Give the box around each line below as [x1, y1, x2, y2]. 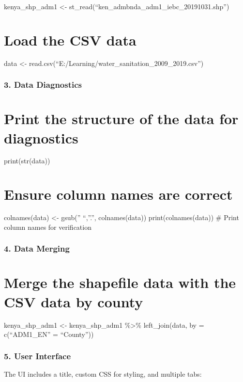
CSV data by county [4, 291, 143, 311]
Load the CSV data [4, 30, 137, 49]
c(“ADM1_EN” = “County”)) [4, 329, 94, 339]
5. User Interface [4, 350, 71, 362]
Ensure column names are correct [4, 184, 233, 204]
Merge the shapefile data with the [4, 272, 236, 292]
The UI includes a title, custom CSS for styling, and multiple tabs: [4, 368, 202, 379]
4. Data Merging [4, 242, 70, 255]
